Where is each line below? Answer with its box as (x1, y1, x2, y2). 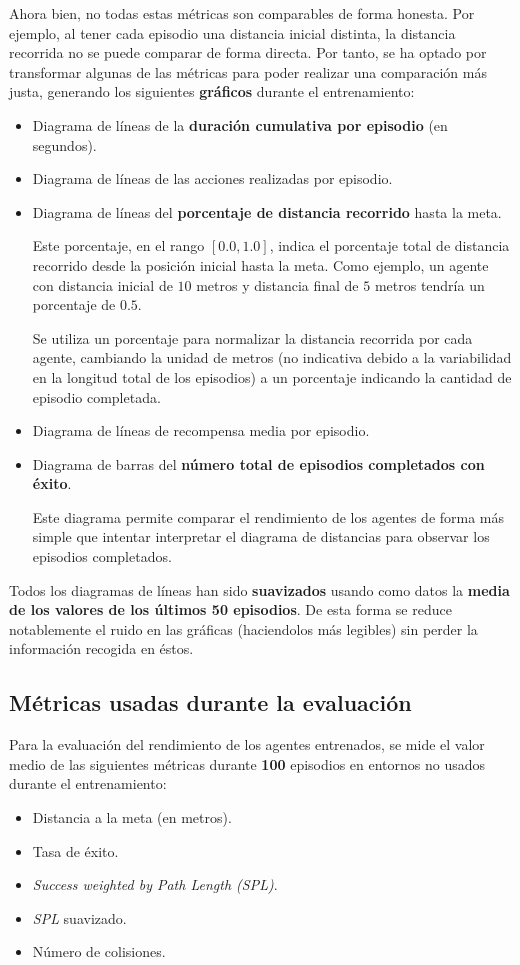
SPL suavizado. (32, 907, 127, 928)
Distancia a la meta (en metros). (32, 807, 232, 828)
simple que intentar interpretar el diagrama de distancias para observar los (32, 526, 490, 547)
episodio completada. (32, 386, 161, 407)
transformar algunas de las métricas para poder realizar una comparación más (9, 61, 487, 82)
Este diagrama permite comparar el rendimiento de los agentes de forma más (32, 506, 505, 527)
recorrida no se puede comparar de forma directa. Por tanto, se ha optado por (9, 42, 487, 63)
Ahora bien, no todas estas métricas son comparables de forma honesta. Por (9, 3, 475, 23)
